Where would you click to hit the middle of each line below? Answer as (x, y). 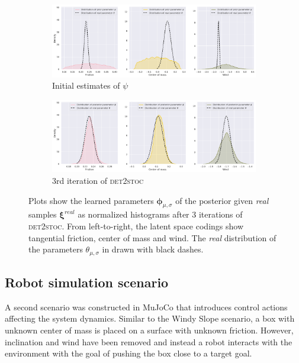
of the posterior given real (222, 200)
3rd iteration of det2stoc (98, 180)
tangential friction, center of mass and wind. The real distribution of (152, 237)
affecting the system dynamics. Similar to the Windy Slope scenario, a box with (150, 318)
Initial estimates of (86, 85)
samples (43, 214)
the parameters (56, 249)
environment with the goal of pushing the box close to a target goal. (128, 353)
